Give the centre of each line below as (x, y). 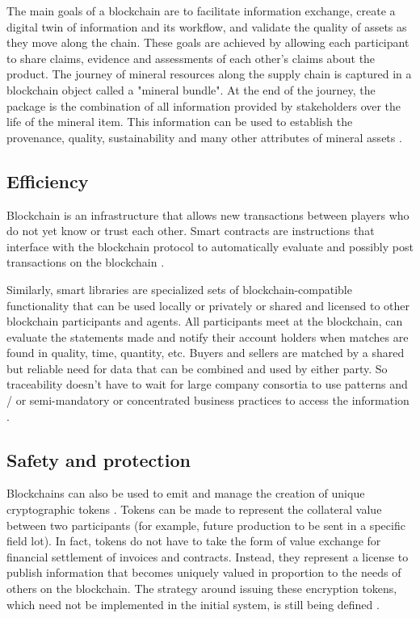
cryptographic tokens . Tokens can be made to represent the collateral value (194, 509)
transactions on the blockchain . (86, 262)
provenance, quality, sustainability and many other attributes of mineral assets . (204, 137)
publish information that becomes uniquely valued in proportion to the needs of (204, 572)
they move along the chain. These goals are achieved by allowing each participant (208, 42)
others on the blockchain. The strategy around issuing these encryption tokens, (202, 589)
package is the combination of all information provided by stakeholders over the (204, 105)
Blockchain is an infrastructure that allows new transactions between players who (208, 214)
